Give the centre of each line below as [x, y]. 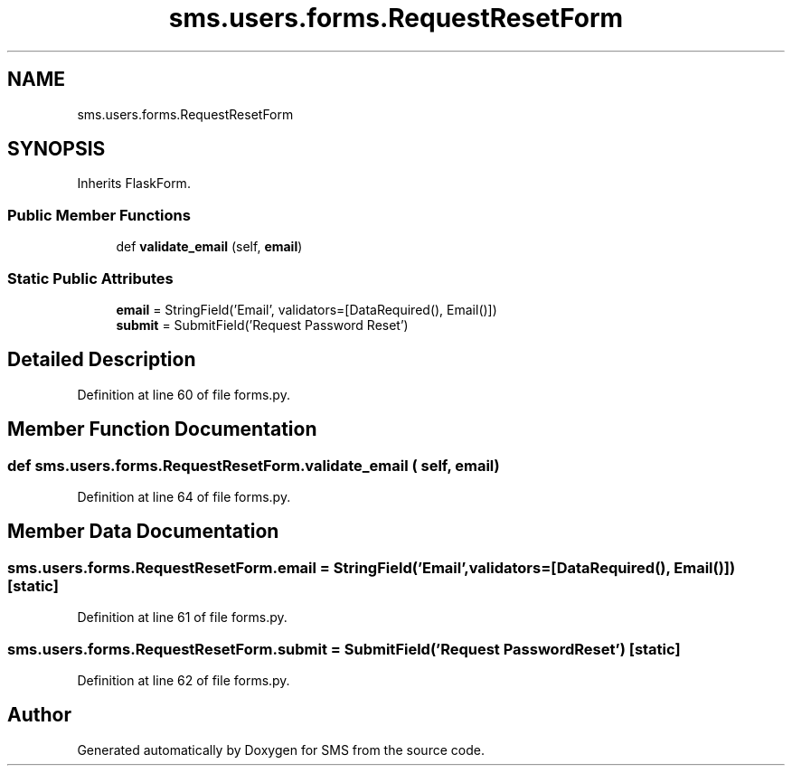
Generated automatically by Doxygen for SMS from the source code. [281, 749]
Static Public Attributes [90, 278]
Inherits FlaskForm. [134, 184]
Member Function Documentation [162, 429]
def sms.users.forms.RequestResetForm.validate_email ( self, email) [254, 465]
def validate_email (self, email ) [209, 247]
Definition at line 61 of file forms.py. [182, 617]
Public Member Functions [99, 215]
